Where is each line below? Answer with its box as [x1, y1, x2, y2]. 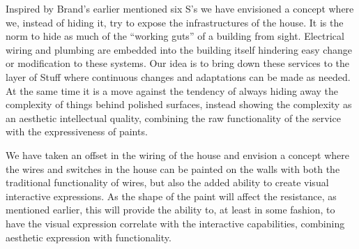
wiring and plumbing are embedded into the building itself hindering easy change [6, 42, 352, 56]
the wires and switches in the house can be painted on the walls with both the [6, 161, 340, 176]
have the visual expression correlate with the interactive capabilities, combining [6, 216, 345, 230]
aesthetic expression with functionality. [6, 229, 171, 244]
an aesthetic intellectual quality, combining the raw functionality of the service [6, 110, 341, 125]
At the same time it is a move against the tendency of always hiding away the [6, 83, 339, 98]
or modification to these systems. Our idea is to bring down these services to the [6, 56, 350, 70]
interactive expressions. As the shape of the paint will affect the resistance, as [6, 188, 337, 203]
